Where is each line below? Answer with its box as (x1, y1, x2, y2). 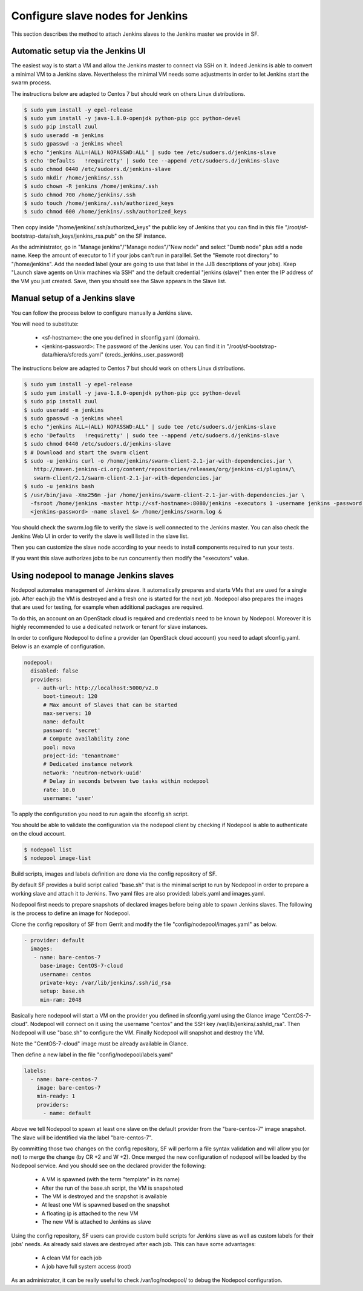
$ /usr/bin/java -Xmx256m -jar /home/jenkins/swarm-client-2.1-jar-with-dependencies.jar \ (24, 491, 305, 498)
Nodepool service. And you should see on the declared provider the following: (11, 1162, 206, 1169)
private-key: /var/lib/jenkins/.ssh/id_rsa (39, 979, 171, 986)
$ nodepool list (24, 846, 73, 853)
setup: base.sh (39, 988, 85, 994)
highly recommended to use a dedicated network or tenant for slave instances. (11, 623, 208, 630)
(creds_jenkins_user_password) (105, 351, 184, 358)
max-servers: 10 (43, 710, 91, 717)
